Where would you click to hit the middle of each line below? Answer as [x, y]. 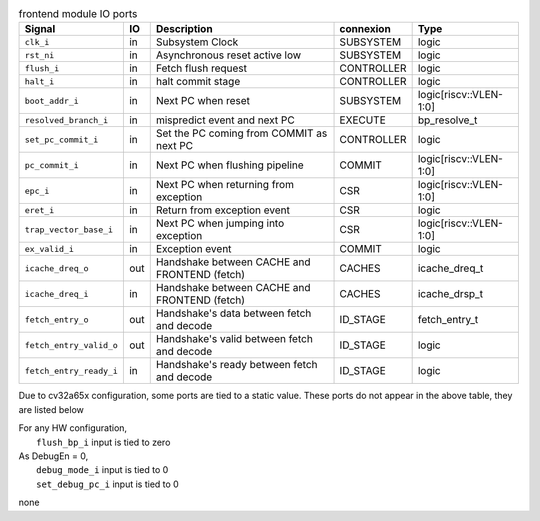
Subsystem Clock [197, 42]
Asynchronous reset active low [228, 55]
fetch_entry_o [56, 319]
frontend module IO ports [78, 14]
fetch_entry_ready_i [71, 370]
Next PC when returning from [225, 185]
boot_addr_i [51, 100]
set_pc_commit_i [61, 139]
